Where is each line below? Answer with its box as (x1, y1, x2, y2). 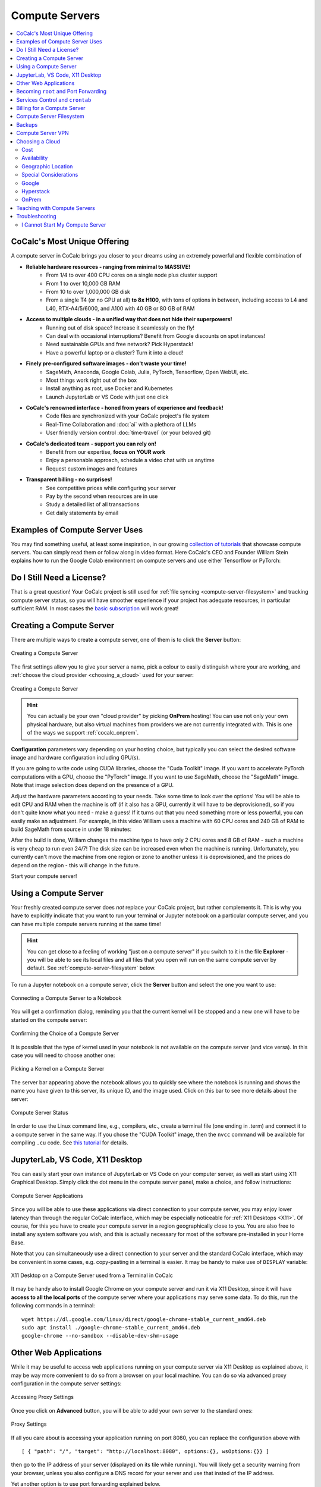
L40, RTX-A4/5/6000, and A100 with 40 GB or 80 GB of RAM (46, 305, 195, 312)
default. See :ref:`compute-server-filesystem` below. (27, 964, 156, 972)
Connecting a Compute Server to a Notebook (11, 995, 122, 1002)
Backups (16, 121, 38, 128)
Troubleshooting (16, 213, 56, 220)
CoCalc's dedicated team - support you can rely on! (26, 440, 157, 447)
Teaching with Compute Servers (16, 204, 95, 211)
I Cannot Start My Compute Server (21, 221, 106, 228)
